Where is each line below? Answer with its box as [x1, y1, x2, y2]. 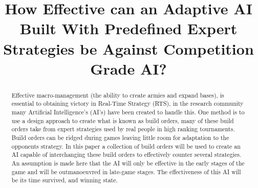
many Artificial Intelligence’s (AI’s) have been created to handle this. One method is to [11, 108, 245, 116]
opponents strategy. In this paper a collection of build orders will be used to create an [11, 142, 241, 150]
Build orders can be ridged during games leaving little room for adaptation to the [11, 133, 229, 142]
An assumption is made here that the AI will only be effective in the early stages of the [11, 158, 245, 167]
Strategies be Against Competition [3, 38, 254, 59]
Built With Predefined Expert [19, 18, 238, 39]
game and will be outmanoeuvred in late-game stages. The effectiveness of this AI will [11, 167, 241, 176]
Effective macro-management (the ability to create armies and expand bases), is [11, 90, 224, 99]
